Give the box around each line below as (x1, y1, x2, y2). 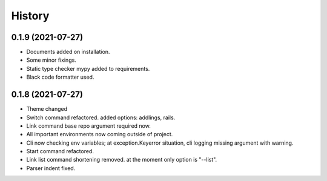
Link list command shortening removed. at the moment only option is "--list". (26, 156, 217, 163)
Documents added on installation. (26, 48, 110, 56)
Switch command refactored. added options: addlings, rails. (26, 114, 176, 121)
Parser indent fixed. (26, 164, 76, 172)
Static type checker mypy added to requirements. (26, 65, 150, 72)
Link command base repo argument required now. (26, 122, 151, 130)
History (11, 9, 50, 22)
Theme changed (26, 105, 68, 113)
